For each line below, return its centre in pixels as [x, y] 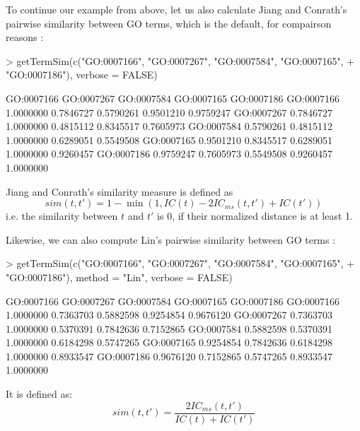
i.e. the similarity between [62, 216]
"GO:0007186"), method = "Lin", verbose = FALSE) [119, 277]
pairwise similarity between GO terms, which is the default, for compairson [169, 23]
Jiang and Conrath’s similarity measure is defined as [120, 191]
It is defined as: [39, 394]
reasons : [25, 37]
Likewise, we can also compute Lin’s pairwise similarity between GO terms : [171, 239]
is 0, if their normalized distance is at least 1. [255, 216]
